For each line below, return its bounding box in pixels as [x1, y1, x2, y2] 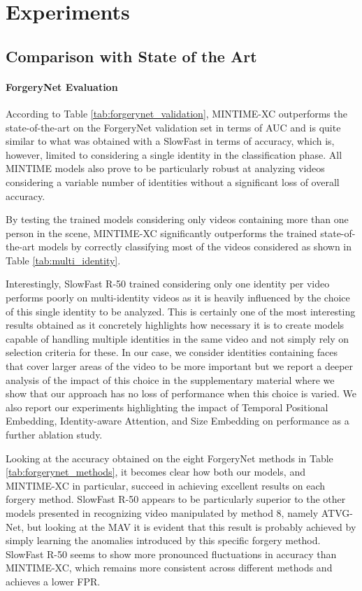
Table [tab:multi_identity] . [6, 252, 121, 267]
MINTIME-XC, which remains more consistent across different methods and [6, 560, 333, 575]
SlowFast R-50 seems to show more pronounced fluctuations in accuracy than [6, 546, 337, 561]
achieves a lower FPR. [6, 574, 101, 588]
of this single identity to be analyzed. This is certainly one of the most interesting [6, 304, 356, 318]
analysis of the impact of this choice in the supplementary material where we [6, 372, 335, 387]
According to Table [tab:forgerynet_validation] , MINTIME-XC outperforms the [6, 106, 347, 120]
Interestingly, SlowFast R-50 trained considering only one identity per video [6, 276, 330, 291]
